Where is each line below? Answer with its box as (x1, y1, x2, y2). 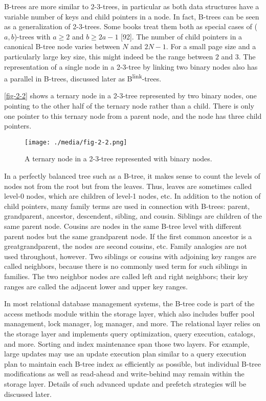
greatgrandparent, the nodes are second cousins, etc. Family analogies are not (4, 241, 247, 251)
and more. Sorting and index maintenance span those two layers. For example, (4, 338, 250, 349)
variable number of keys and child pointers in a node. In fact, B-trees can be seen (4, 11, 259, 22)
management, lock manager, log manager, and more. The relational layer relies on (4, 318, 260, 329)
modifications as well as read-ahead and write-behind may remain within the (4, 368, 245, 379)
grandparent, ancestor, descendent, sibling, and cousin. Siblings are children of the (4, 210, 262, 221)
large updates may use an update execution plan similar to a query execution (4, 348, 247, 359)
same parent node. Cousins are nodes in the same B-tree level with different (4, 221, 242, 231)
